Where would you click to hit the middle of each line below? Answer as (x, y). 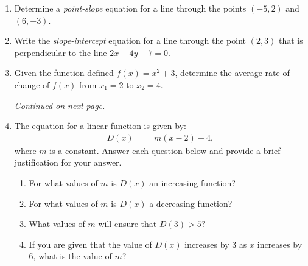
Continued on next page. (60, 105)
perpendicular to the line (61, 52)
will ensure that (128, 224)
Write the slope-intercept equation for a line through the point (130, 40)
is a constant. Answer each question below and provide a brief (165, 150)
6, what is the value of (70, 256)
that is (291, 40)
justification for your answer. (68, 162)
